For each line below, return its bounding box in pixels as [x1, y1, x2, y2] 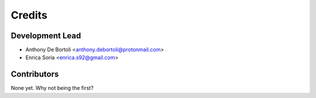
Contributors [11, 70, 59, 79]
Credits [11, 9, 48, 21]
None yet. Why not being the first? [11, 85, 94, 92]
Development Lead [11, 31, 81, 41]
